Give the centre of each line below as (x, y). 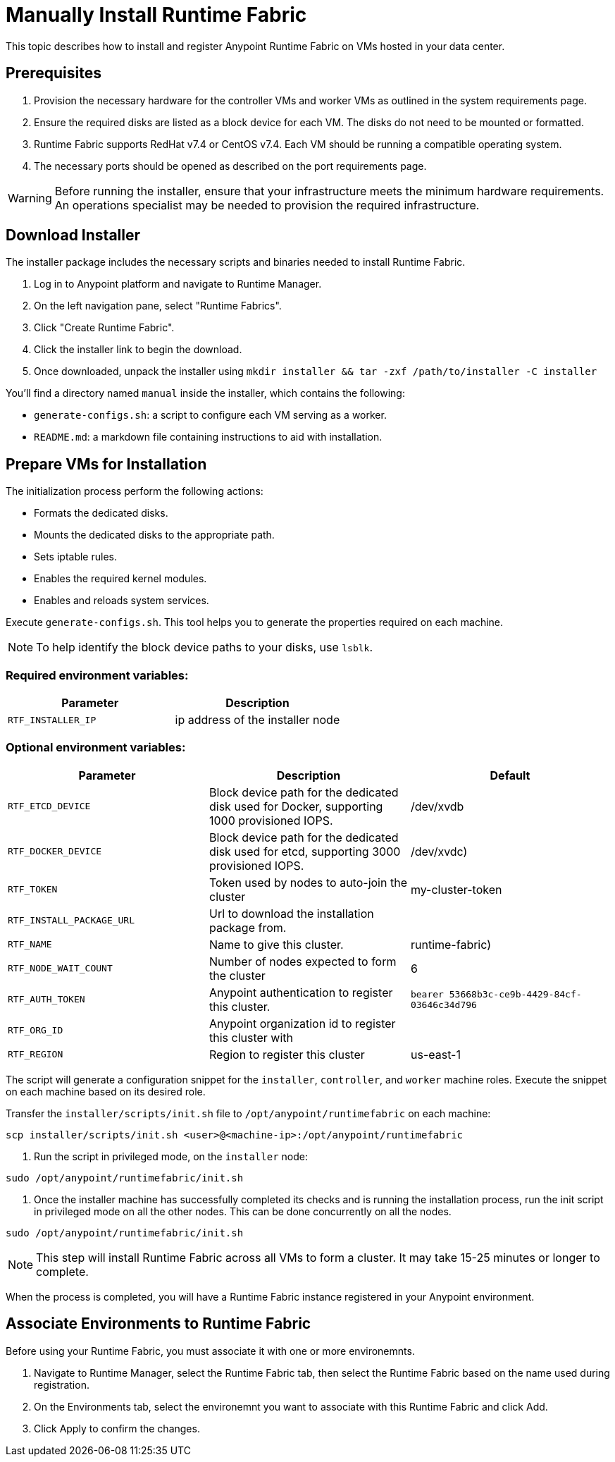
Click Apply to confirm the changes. (117, 1428)
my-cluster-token (456, 889)
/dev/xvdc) (439, 851)
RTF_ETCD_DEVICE (49, 806)
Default (510, 775)
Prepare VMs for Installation (106, 464)
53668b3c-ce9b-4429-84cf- (515, 994)
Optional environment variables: (96, 748)
